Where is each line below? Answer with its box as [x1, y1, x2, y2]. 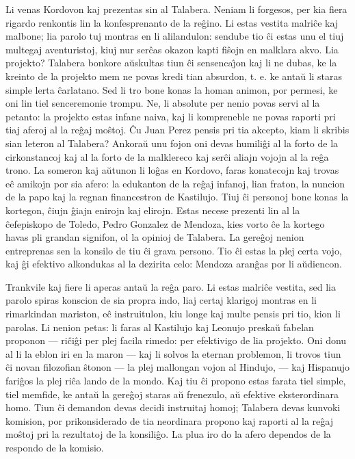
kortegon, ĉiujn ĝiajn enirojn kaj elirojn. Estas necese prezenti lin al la [5, 202, 300, 217]
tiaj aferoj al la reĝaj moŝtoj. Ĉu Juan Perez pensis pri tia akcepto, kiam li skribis [5, 122, 350, 137]
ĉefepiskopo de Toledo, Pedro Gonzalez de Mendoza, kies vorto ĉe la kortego [5, 216, 325, 231]
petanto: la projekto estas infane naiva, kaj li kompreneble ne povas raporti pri [5, 109, 336, 123]
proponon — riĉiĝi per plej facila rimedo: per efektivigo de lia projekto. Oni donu [5, 333, 347, 347]
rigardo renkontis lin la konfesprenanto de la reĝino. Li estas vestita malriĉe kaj [5, 15, 339, 29]
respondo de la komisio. [5, 441, 104, 454]
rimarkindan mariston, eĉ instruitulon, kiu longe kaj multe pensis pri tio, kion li [5, 306, 341, 321]
